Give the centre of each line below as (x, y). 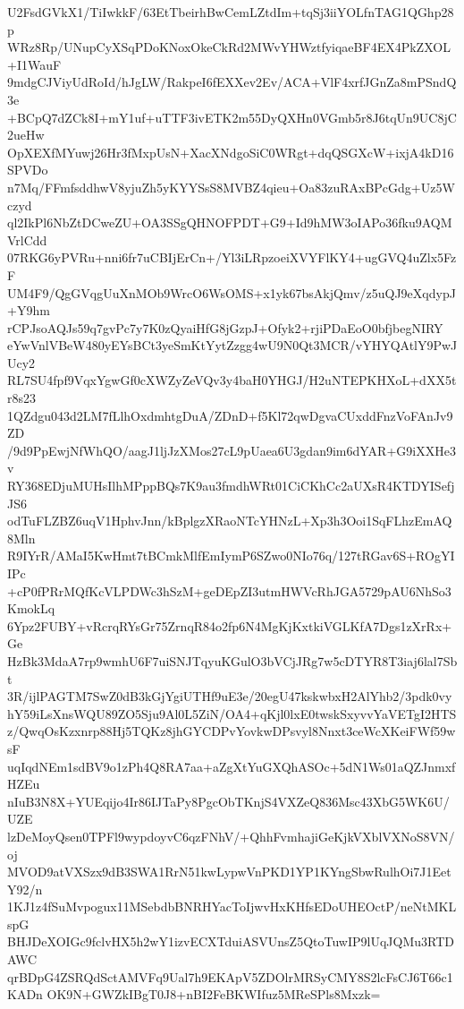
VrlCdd (27, 239)
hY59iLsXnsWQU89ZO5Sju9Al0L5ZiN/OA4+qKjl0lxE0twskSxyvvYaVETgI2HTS (232, 713)
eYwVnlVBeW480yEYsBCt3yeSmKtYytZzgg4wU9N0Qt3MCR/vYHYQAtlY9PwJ (232, 345)
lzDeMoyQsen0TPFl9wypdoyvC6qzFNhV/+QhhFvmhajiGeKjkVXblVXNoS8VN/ (231, 836)
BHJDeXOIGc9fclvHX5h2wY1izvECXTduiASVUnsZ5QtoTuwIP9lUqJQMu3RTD (231, 941)
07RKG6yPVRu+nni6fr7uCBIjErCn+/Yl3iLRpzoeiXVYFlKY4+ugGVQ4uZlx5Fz (232, 257)
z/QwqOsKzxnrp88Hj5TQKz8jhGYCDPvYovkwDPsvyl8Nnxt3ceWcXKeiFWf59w (232, 731)
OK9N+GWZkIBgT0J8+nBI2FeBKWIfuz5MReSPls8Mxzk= (214, 994)
